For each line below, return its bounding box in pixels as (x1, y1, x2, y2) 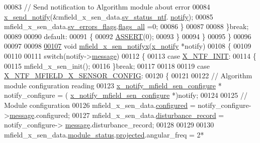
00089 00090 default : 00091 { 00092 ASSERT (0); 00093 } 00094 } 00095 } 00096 (4, 31, 251, 41)
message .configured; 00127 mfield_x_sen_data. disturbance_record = (9, 109, 224, 120)
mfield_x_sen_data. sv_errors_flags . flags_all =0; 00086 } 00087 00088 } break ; (4, 21, 249, 32)
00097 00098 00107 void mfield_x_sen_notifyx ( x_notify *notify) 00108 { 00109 (4, 41, 251, 51)
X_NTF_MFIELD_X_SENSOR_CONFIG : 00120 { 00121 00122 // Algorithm (4, 70, 252, 81)
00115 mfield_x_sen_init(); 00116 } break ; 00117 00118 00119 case (4, 60, 210, 71)
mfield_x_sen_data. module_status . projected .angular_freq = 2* (4, 129, 204, 139)
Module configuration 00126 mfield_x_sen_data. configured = (4, 99, 196, 110)
